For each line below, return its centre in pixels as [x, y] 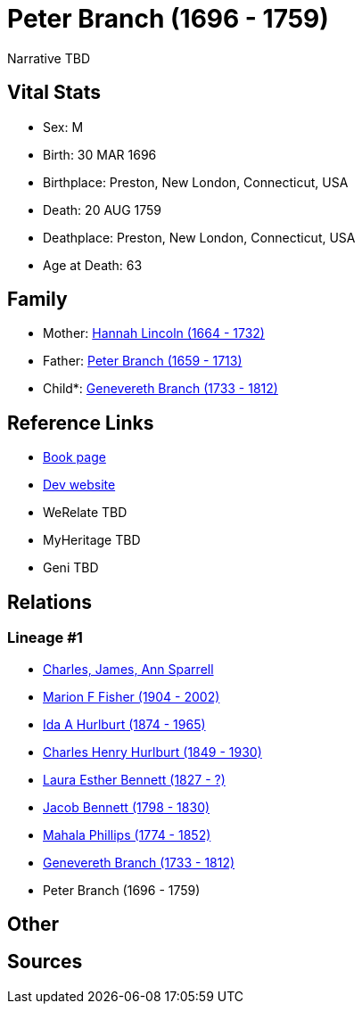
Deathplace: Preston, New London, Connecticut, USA [199, 237]
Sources [45, 962]
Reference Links [81, 423]
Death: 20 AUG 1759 [103, 210]
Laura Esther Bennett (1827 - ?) [134, 779]
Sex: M [63, 127]
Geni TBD [71, 568]
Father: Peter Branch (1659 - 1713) [143, 361]
